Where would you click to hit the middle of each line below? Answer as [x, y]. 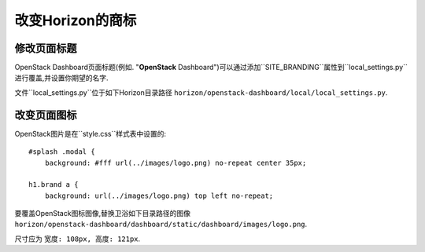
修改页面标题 [46, 48]
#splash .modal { [62, 152]
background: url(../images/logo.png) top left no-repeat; [159, 195]
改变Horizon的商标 [76, 20]
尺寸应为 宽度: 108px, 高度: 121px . [78, 239]
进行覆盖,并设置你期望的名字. [62, 78]
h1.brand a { [54, 185]
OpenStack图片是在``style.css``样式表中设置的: [91, 133]
